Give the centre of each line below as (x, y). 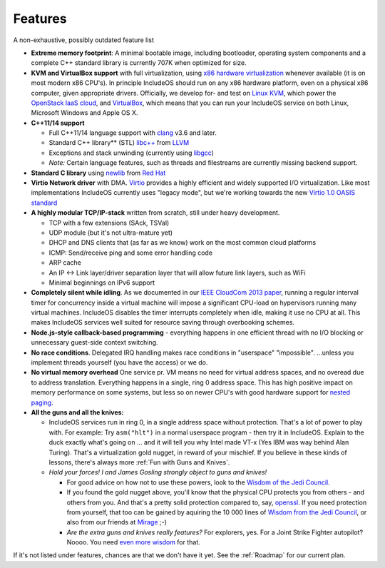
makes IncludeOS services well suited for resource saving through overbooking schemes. (163, 323)
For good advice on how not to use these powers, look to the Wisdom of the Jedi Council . (199, 482)
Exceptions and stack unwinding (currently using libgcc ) (131, 153)
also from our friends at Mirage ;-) (117, 522)
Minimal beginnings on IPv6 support (102, 283)
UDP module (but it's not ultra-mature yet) (111, 233)
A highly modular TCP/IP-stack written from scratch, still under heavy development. (155, 213)
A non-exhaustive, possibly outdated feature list (84, 40)
